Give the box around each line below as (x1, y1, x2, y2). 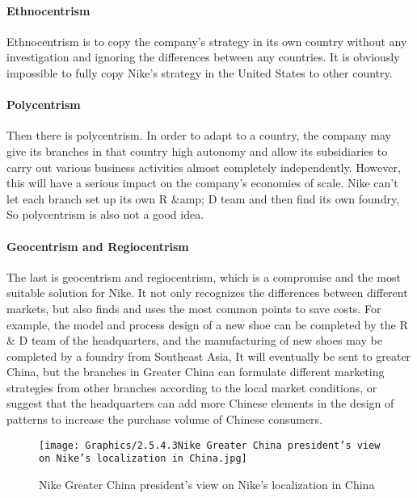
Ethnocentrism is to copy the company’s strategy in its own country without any (6, 32, 407, 49)
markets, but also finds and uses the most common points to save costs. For (6, 299, 381, 316)
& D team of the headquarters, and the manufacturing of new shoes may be (6, 332, 382, 349)
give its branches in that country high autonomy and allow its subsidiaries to (6, 142, 388, 159)
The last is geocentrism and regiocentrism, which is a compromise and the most (6, 268, 401, 285)
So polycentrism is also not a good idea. (6, 206, 204, 223)
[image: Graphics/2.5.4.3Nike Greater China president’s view (39, 439, 381, 451)
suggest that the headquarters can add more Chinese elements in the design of (6, 395, 394, 412)
